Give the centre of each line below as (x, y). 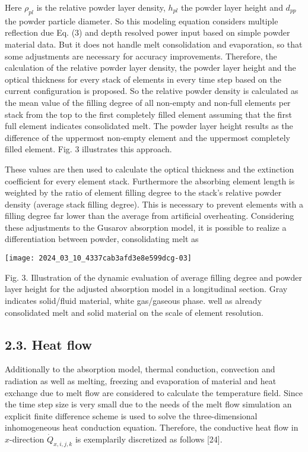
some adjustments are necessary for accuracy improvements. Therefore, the (141, 56)
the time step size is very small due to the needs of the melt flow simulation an (148, 404)
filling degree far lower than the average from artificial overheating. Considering (150, 216)
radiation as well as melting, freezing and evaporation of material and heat (141, 380)
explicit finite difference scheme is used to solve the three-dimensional (131, 415)
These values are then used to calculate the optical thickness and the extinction (150, 169)
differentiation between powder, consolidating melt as (102, 239)
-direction (27, 439)
